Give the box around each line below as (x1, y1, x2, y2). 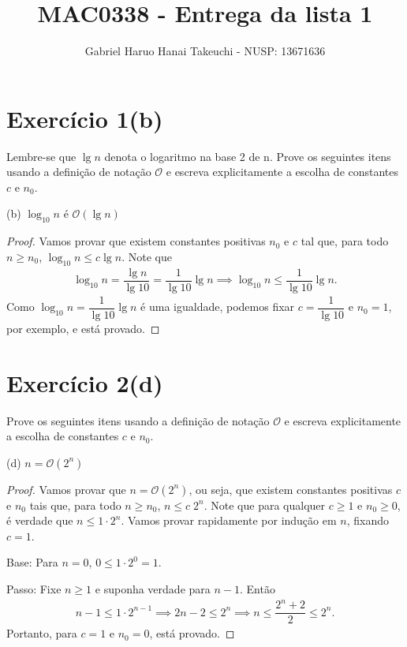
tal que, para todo (301, 233, 389, 249)
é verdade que (6, 512, 73, 529)
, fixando (346, 512, 390, 529)
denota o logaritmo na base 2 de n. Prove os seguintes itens (104, 148, 391, 164)
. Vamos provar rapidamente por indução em (121, 512, 337, 529)
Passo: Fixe (6, 581, 62, 597)
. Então (239, 581, 275, 597)
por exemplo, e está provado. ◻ (6, 320, 160, 336)
